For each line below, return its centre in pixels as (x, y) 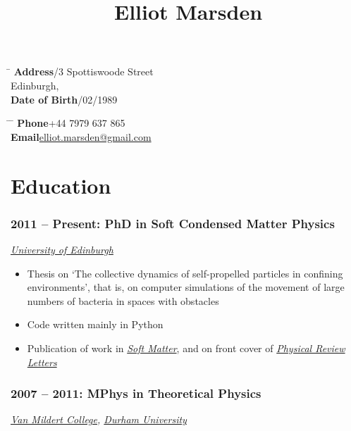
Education (61, 185)
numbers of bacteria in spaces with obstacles (123, 300)
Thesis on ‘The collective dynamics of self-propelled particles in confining (185, 273)
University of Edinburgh (62, 249)
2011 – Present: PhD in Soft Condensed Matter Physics (173, 223)
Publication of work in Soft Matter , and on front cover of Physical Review (186, 348)
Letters (42, 362)
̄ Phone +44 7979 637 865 (68, 123)
